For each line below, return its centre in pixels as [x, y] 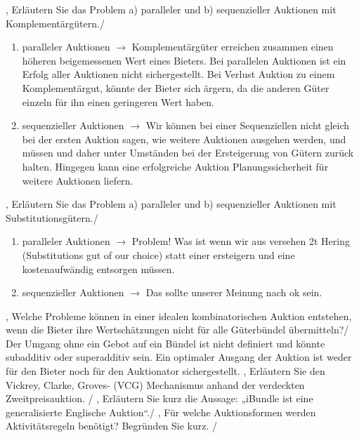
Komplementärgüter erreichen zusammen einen [233, 47]
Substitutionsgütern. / [52, 217]
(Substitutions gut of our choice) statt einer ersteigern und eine [158, 254]
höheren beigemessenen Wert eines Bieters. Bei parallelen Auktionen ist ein [184, 60]
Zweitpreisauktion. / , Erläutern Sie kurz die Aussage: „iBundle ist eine [159, 398]
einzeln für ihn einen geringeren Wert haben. [118, 101]
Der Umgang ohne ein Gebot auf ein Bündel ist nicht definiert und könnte [165, 343]
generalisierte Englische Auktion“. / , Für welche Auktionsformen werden [161, 412]
